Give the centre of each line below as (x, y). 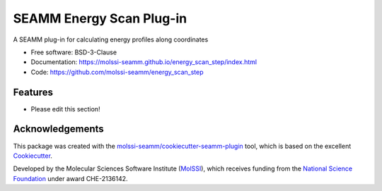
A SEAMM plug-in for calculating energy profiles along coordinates (111, 39)
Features (33, 92)
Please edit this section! (65, 109)
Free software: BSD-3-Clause (74, 52)
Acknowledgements (58, 129)
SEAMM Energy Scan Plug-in (100, 18)
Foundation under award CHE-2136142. (70, 178)
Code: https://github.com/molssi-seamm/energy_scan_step (117, 72)
